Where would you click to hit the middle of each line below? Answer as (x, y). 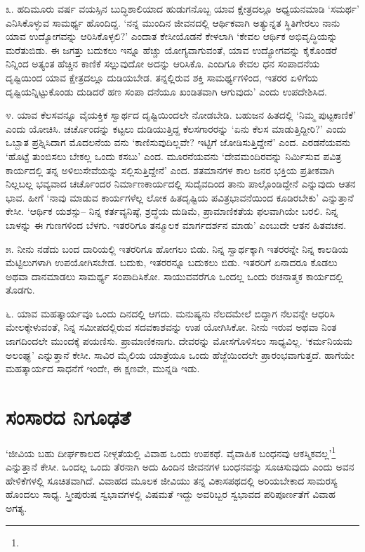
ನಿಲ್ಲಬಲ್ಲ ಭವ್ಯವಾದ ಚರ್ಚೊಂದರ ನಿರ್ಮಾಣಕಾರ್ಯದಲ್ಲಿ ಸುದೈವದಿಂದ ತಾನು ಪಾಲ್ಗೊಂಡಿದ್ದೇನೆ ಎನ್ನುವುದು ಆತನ (181, 184)
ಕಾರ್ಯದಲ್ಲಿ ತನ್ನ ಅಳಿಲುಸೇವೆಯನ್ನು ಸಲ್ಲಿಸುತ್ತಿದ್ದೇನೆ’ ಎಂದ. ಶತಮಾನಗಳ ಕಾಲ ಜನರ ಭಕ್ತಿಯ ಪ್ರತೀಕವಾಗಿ (170, 170)
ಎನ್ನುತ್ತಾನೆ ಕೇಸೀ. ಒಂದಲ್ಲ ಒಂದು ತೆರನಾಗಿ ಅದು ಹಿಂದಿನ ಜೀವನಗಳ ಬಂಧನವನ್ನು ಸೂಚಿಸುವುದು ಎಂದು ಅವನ (180, 467)
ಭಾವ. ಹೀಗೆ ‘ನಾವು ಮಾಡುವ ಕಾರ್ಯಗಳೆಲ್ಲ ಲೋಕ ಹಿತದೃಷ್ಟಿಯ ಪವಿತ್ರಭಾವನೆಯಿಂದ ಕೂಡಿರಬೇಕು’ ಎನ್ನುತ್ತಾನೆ (180, 197)
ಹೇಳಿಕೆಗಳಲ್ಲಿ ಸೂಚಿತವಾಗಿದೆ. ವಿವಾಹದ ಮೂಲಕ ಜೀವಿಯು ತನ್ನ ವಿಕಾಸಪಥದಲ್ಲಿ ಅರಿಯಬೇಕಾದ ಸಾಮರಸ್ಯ (172, 480)
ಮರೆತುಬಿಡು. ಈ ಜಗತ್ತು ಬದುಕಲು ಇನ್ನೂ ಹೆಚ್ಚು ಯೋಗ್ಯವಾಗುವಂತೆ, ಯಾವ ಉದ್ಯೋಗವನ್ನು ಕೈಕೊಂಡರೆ (172, 50)
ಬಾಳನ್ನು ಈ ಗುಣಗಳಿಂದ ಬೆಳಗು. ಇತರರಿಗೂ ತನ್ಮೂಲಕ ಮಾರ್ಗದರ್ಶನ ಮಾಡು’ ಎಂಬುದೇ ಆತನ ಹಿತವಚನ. (176, 224)
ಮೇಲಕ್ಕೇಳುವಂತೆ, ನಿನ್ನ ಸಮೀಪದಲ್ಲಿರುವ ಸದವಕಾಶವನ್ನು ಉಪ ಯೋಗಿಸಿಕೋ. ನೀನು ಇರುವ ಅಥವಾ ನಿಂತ (171, 327)
